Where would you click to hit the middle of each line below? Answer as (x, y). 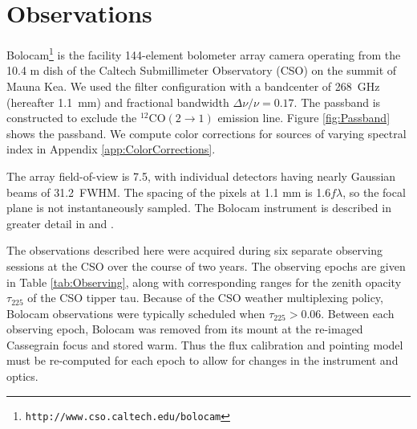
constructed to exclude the (72, 118)
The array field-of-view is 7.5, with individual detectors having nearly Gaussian (201, 176)
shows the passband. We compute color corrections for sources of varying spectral (206, 133)
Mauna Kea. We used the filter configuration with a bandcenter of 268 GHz (193, 86)
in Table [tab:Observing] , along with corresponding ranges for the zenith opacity (204, 282)
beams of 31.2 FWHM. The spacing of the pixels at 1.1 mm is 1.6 (169, 192)
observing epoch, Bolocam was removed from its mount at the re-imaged (185, 329)
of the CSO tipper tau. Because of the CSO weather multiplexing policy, (205, 298)
